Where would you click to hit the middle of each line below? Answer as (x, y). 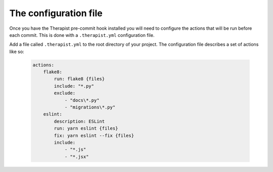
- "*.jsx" (77, 157)
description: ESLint (79, 121)
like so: (17, 51)
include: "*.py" (74, 86)
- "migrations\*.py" (90, 107)
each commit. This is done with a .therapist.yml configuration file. (82, 35)
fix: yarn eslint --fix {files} (94, 135)
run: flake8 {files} (79, 79)
